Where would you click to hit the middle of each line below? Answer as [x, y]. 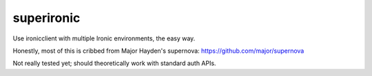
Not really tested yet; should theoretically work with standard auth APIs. [114, 63]
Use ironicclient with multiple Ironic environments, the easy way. [104, 38]
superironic [46, 18]
